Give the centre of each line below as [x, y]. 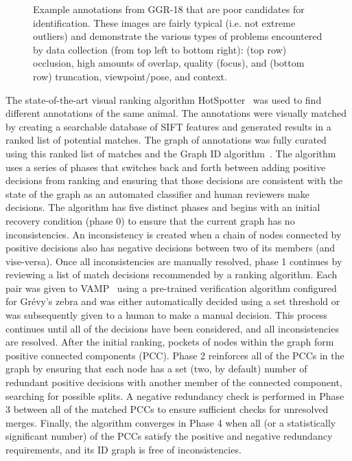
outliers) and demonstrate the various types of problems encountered [178, 36]
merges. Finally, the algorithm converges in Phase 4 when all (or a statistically [171, 422]
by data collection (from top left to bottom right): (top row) [160, 49]
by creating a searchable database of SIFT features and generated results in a [168, 126]
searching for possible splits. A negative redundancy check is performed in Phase [175, 395]
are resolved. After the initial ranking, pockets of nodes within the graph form [170, 342]
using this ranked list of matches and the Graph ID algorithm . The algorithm [171, 153]
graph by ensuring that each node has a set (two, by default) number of [156, 369]
